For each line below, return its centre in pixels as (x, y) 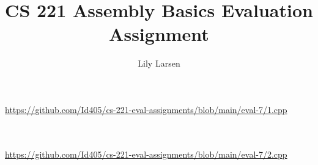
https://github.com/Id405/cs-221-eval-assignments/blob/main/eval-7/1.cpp (146, 109)
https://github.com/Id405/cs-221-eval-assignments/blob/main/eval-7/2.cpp (146, 154)
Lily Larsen (159, 63)
